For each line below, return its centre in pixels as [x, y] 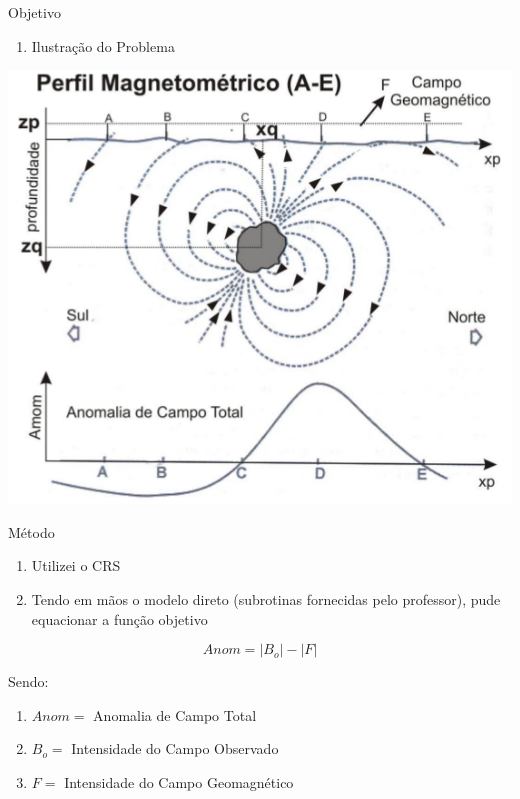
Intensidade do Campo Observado [175, 748]
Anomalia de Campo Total [175, 714]
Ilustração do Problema [103, 45]
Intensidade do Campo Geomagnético [179, 782]
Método [31, 531]
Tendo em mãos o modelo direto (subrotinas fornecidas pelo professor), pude [266, 599]
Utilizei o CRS [76, 565]
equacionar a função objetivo [119, 618]
